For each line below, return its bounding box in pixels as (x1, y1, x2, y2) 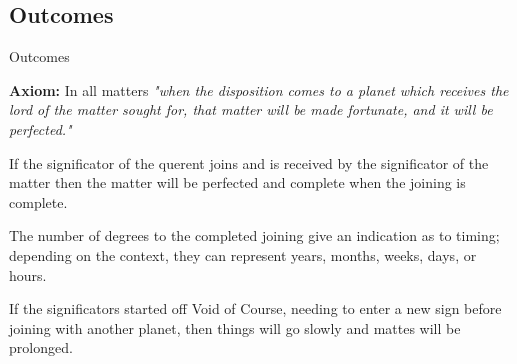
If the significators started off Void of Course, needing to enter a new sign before (9, 298, 502, 319)
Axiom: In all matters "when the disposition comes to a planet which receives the (9, 79, 509, 100)
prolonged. (9, 337, 73, 358)
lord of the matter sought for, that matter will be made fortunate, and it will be (9, 99, 493, 120)
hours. (9, 264, 47, 285)
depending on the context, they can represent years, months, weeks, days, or (9, 244, 477, 265)
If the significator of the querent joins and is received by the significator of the (9, 152, 489, 173)
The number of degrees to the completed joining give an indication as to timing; (9, 225, 500, 246)
